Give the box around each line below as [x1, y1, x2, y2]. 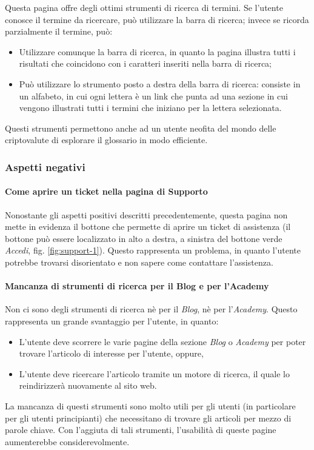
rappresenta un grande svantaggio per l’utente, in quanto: [5, 314, 219, 327]
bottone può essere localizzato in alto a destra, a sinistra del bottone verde [5, 232, 282, 244]
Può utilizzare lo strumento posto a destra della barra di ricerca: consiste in [19, 77, 301, 90]
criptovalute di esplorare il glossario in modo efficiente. [5, 133, 208, 146]
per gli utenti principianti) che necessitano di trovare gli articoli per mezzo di [5, 411, 292, 424]
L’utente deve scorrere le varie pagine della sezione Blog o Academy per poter [19, 335, 306, 348]
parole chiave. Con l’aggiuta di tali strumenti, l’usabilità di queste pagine [5, 423, 276, 436]
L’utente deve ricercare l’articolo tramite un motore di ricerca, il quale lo [19, 367, 290, 380]
